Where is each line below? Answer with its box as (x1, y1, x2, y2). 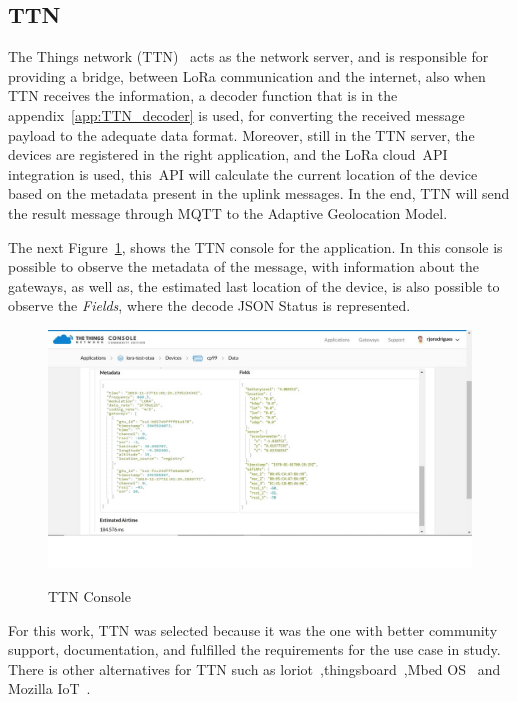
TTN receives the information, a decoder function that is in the (8, 85, 398, 106)
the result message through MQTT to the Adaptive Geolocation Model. (8, 202, 448, 223)
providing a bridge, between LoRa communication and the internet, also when (8, 65, 486, 86)
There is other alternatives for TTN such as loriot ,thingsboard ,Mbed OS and (8, 658, 501, 679)
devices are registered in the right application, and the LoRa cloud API (8, 144, 448, 165)
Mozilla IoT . (8, 678, 91, 699)
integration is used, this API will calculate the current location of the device (8, 163, 478, 184)
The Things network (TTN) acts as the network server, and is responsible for (8, 46, 489, 67)
